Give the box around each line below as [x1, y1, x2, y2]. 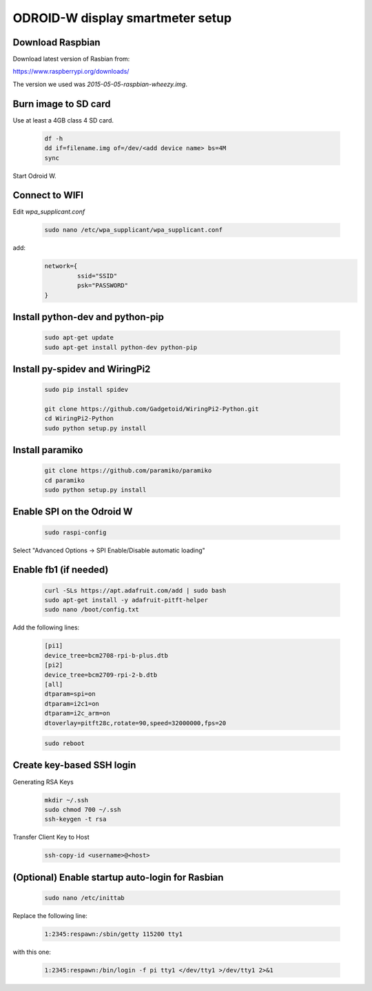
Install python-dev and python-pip [12, 311, 165, 323]
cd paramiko [44, 476, 85, 484]
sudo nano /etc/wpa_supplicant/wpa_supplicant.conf [44, 226, 223, 234]
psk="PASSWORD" [76, 282, 129, 289]
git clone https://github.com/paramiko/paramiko [44, 467, 212, 474]
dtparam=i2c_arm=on [44, 709, 110, 718]
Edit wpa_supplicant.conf [12, 207, 85, 216]
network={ [44, 262, 78, 270]
